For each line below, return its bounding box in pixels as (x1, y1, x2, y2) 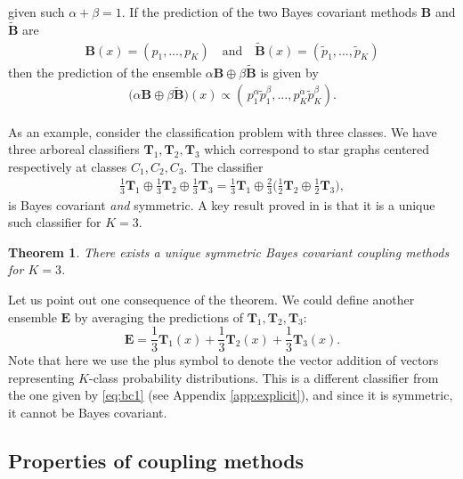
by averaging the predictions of (74, 307, 243, 326)
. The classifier (183, 157, 264, 175)
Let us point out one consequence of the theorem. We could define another (8, 290, 415, 309)
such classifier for (8, 213, 102, 231)
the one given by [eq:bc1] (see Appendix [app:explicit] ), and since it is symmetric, (8, 386, 453, 404)
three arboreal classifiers (8, 140, 140, 158)
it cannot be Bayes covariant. (8, 403, 167, 422)
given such (8, 3, 65, 20)
